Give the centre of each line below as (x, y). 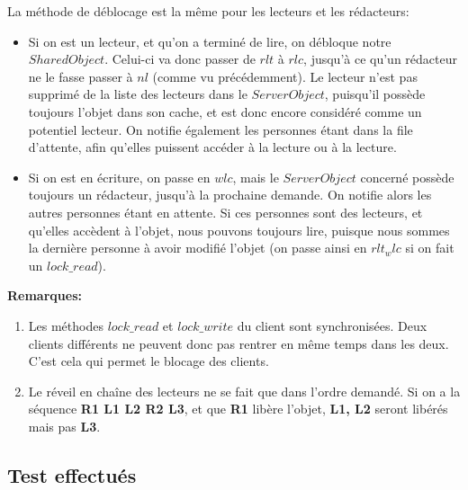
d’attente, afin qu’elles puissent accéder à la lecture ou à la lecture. (212, 147)
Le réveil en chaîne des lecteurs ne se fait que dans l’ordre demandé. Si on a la (244, 391)
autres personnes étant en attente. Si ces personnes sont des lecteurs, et (225, 212)
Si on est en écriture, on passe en (119, 177)
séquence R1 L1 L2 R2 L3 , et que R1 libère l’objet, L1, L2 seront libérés (238, 409)
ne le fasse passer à (81, 76)
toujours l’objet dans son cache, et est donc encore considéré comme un (225, 111)
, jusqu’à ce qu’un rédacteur (380, 59)
